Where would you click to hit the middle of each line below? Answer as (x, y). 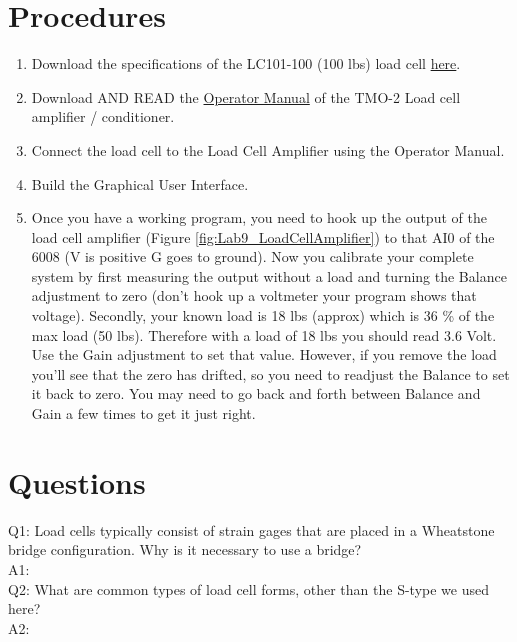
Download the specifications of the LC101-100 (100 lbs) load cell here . (246, 63)
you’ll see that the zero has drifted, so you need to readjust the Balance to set (270, 373)
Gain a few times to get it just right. (143, 413)
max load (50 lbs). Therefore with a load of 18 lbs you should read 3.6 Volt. (264, 334)
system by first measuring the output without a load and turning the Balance (269, 275)
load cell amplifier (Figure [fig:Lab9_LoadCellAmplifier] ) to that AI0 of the (263, 236)
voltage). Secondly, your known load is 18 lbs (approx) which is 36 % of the (263, 315)
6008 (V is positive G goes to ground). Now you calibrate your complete (252, 256)
